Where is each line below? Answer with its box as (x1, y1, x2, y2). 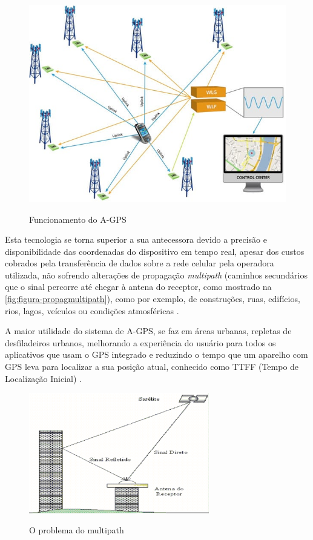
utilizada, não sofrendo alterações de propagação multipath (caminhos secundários (5, 268, 308, 281)
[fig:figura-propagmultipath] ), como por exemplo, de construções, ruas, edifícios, (5, 292, 300, 305)
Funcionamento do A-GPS (29, 212, 127, 225)
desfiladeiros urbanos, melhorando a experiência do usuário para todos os (5, 336, 276, 349)
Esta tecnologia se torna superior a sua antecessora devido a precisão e (5, 233, 267, 246)
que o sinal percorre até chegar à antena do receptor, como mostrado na (5, 280, 272, 293)
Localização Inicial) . (5, 372, 82, 384)
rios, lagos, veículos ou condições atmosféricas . (5, 304, 179, 317)
